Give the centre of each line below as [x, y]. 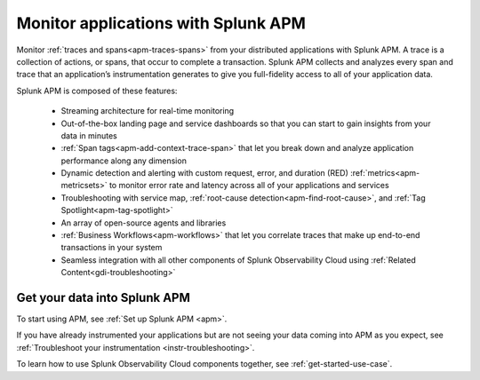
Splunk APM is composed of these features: [97, 91]
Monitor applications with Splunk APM [161, 23]
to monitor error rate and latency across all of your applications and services [249, 186]
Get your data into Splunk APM [103, 298]
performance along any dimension [124, 161]
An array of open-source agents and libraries [144, 223]
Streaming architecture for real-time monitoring [148, 111]
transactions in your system [112, 248]
